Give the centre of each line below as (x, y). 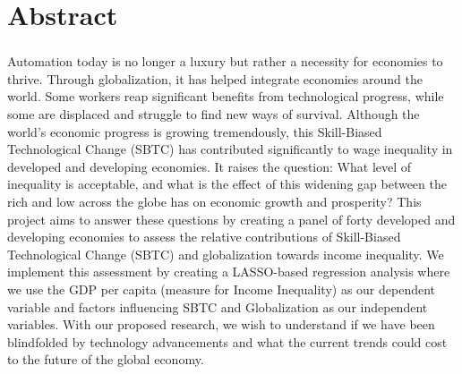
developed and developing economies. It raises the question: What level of (210, 166)
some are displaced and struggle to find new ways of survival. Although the (214, 114)
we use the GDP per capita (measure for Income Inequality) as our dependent (222, 289)
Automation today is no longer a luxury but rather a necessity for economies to (225, 61)
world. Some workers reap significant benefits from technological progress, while (226, 96)
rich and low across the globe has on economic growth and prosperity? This (214, 202)
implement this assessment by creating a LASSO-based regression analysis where (229, 272)
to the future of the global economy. (106, 359)
